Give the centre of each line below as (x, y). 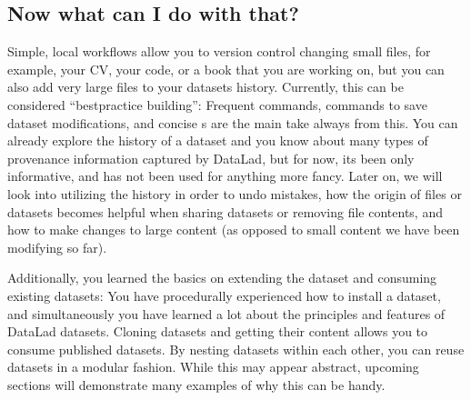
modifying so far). (57, 247)
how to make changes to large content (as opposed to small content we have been (234, 230)
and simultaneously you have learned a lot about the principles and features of (226, 313)
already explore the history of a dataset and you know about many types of (218, 140)
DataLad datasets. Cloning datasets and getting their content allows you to (218, 331)
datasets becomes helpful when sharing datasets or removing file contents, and (225, 211)
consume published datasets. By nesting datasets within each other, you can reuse (236, 349)
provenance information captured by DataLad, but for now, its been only (211, 158)
